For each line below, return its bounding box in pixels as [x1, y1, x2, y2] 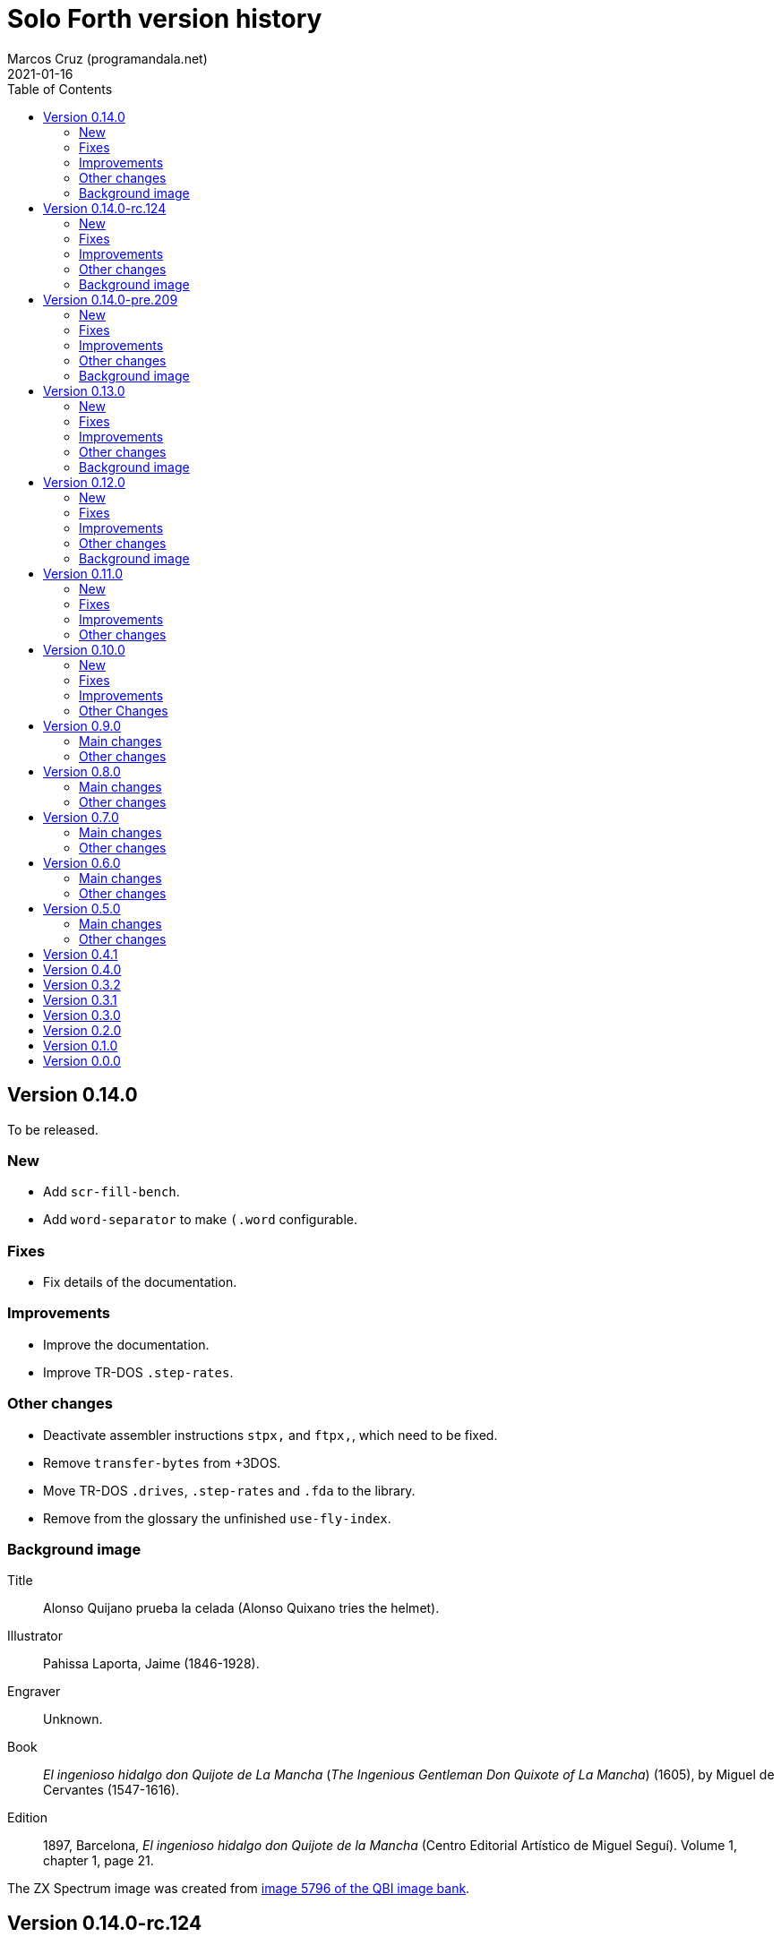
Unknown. [43, 1711, 103, 1727]
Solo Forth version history [7, 4, 322, 34]
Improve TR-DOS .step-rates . [43, 1364, 234, 1380]
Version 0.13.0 [43, 382, 125, 399]
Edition [7, 1810, 48, 1826]
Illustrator [7, 1628, 64, 1644]
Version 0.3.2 [43, 976, 121, 992]
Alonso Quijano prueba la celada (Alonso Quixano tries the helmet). [43, 1600, 440, 1616]
